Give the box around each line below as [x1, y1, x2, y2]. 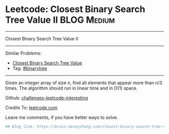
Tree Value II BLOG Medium [5, 14, 115, 26]
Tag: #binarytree [12, 65, 47, 71]
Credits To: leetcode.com [5, 104, 58, 110]
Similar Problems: [5, 50, 42, 56]
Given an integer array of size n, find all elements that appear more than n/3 [5, 80, 162, 86]
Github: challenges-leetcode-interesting [5, 95, 88, 101]
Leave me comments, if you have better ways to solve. [5, 114, 118, 120]
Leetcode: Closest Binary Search [5, 4, 145, 15]
